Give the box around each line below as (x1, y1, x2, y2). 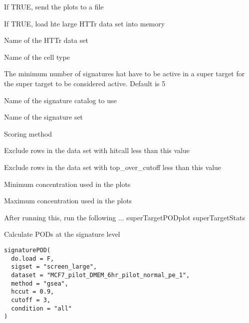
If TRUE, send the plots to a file (4, 1, 104, 11)
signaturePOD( (4, 246, 51, 254)
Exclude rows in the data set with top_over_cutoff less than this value (4, 161, 222, 172)
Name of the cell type (4, 51, 70, 62)
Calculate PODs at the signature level (4, 229, 120, 239)
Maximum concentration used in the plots (4, 195, 132, 206)
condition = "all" (11, 305, 72, 312)
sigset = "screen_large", (11, 263, 97, 271)
